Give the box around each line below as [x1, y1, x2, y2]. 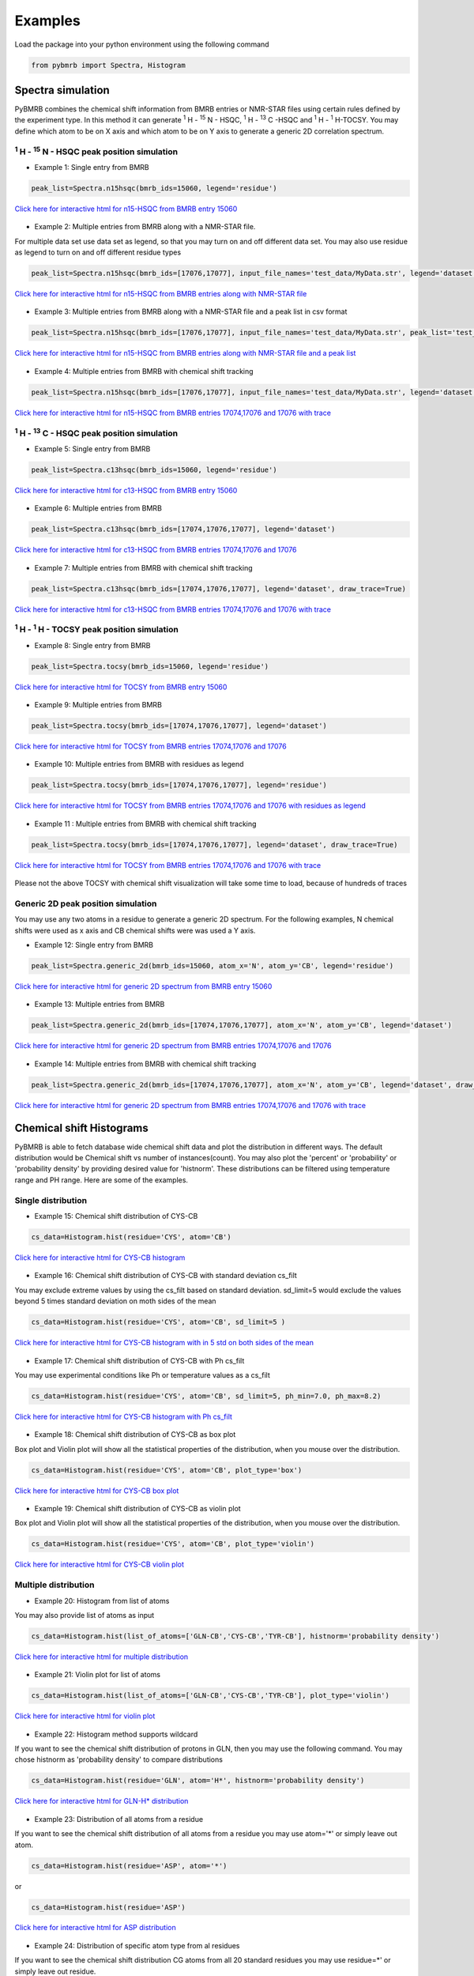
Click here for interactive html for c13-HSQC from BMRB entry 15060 [14, 485, 238, 495]
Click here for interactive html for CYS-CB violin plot [14, 1559, 185, 1569]
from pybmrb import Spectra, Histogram [31, 60, 186, 70]
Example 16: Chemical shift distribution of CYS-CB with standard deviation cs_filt [34, 1271, 298, 1280]
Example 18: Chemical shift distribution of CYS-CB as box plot [34, 1430, 236, 1439]
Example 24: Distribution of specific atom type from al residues [34, 1940, 240, 1950]
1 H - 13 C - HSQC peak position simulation [14, 426, 178, 439]
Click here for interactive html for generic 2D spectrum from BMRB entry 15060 [14, 982, 273, 991]
